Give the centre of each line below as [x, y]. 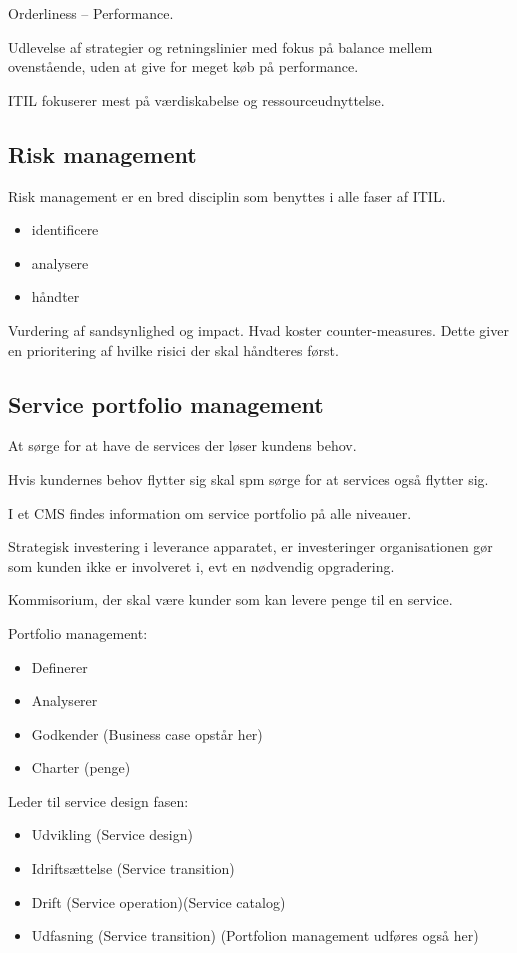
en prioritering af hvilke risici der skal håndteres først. [173, 349]
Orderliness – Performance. [91, 13]
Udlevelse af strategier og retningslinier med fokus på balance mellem [220, 46]
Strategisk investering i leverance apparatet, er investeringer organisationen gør [250, 546]
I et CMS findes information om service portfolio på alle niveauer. [210, 512]
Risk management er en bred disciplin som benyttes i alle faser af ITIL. [227, 195]
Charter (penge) [81, 767]
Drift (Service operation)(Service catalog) [158, 901]
